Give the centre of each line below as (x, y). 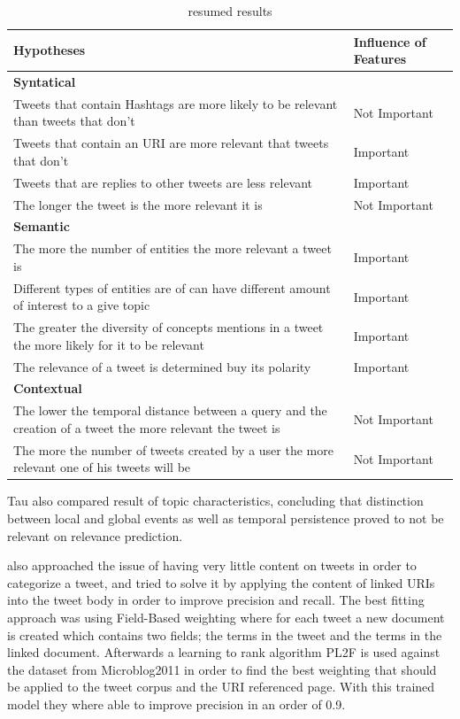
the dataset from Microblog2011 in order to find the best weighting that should (222, 669)
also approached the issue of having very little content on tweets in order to (212, 565)
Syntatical (45, 82)
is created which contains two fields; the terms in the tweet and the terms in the (225, 634)
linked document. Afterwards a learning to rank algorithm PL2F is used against (224, 652)
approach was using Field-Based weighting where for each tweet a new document (226, 617)
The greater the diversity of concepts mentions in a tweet (169, 327)
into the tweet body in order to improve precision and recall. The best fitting (216, 600)
